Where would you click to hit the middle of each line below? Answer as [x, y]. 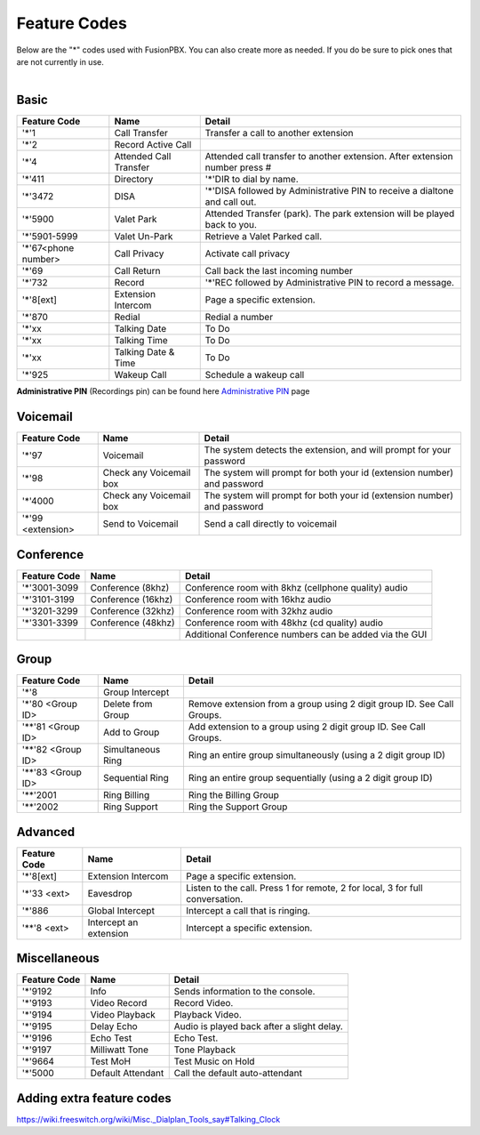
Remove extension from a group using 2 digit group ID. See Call [321, 704]
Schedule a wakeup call [255, 375]
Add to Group [131, 732]
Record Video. [204, 1003]
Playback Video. [208, 1015]
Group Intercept [136, 692]
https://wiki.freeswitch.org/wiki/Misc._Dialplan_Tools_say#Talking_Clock [148, 1119]
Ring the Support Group [238, 807]
